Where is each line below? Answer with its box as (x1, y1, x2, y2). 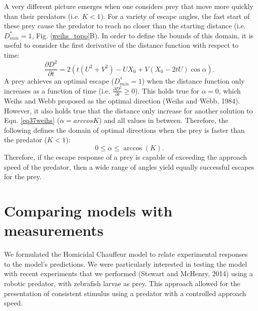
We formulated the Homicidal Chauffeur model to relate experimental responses (4, 249, 248, 259)
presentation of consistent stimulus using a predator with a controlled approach (4, 288, 247, 298)
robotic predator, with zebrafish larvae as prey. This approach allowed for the (4, 278, 241, 288)
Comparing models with (4, 201, 173, 221)
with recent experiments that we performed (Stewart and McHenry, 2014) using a (4, 268, 253, 279)
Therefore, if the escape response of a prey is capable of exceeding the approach (4, 152, 247, 162)
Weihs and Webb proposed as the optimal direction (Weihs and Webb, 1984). (4, 96, 240, 106)
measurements (4, 220, 104, 240)
